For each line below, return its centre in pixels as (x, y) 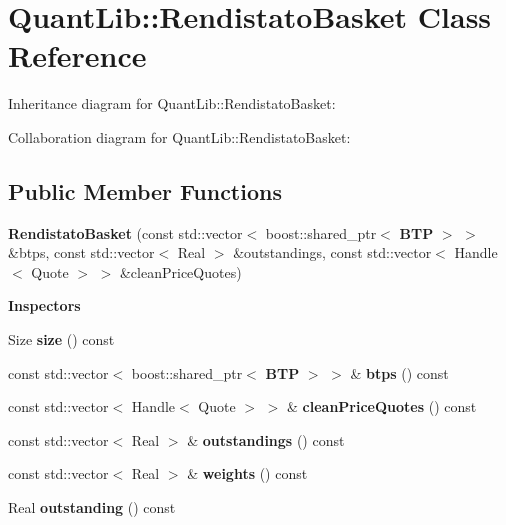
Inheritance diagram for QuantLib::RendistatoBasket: (172, 103)
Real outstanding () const (92, 507)
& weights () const (247, 473)
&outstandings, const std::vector (332, 252)
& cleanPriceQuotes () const (382, 406)
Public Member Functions (145, 190)
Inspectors (44, 305)
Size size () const (61, 339)
